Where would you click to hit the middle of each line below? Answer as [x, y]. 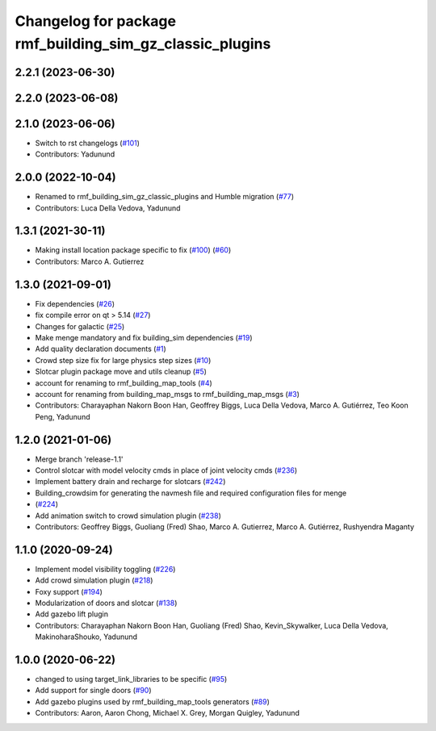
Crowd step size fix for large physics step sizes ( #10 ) [123, 360]
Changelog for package [96, 21]
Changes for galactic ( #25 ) [80, 326]
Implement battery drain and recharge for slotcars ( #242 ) [130, 482]
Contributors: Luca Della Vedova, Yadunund [108, 208]
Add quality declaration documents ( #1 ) [101, 349]
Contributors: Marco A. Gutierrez [90, 261]
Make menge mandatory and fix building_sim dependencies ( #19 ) [144, 337]
